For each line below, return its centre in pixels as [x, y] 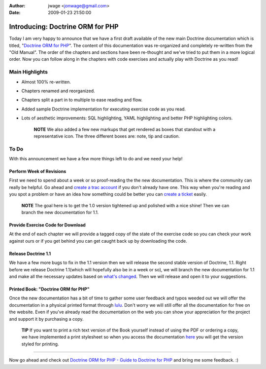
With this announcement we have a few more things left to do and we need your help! [96, 159]
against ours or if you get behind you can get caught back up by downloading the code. [98, 241]
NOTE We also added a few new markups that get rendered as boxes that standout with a [125, 129]
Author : [17, 6]
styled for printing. [40, 344]
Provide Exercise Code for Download [47, 225]
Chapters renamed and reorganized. [58, 91]
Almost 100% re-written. [46, 82]
